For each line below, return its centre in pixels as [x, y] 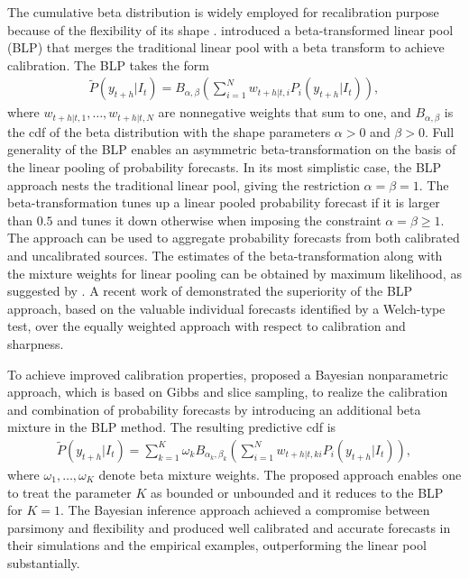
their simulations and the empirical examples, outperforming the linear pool [217, 545]
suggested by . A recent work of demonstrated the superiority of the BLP [210, 291]
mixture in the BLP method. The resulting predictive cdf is [172, 427]
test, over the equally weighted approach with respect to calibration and [207, 326]
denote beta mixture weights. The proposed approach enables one [280, 474]
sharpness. [36, 343]
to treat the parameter [69, 492]
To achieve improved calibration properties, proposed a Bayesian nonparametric [228, 374]
